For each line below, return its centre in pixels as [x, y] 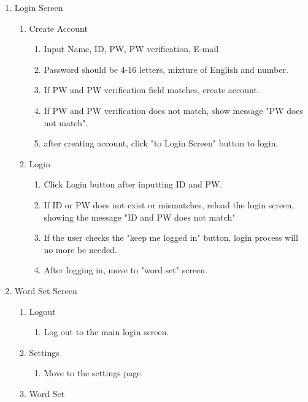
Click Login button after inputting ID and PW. [133, 184]
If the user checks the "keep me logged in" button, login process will [171, 237]
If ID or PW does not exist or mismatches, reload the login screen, [169, 204]
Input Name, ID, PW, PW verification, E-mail [131, 49]
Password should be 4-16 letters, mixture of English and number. [166, 69]
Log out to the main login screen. [106, 332]
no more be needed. [80, 249]
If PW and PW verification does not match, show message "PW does [174, 110]
